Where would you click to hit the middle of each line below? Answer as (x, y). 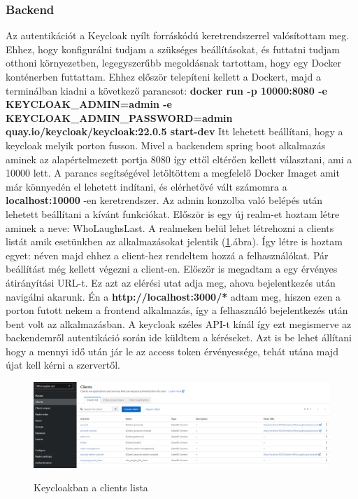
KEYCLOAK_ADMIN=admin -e (89, 104)
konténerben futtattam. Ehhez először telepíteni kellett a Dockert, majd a (163, 76)
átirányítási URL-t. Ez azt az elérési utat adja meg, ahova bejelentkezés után (171, 282)
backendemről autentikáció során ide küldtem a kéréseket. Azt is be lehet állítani (179, 337)
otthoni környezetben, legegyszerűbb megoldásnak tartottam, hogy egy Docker (174, 63)
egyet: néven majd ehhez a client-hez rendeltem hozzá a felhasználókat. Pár (167, 255)
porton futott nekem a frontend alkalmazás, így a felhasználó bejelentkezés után (177, 310)
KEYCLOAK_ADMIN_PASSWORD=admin (119, 117)
